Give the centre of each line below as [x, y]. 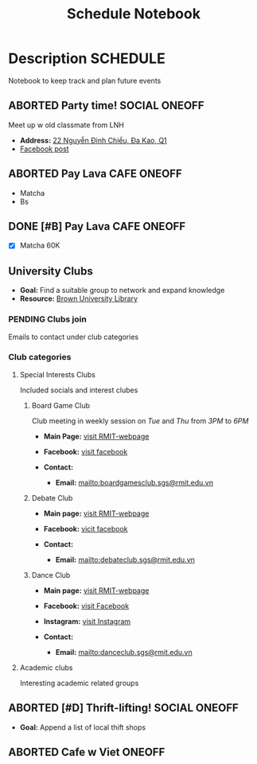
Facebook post [44, 149]
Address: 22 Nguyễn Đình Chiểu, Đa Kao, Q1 [93, 140]
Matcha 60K [40, 246]
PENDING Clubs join [48, 319]
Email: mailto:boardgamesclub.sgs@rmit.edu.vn [134, 482]
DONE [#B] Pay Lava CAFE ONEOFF [97, 226]
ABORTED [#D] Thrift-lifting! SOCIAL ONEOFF [123, 708]
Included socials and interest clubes [79, 390]
